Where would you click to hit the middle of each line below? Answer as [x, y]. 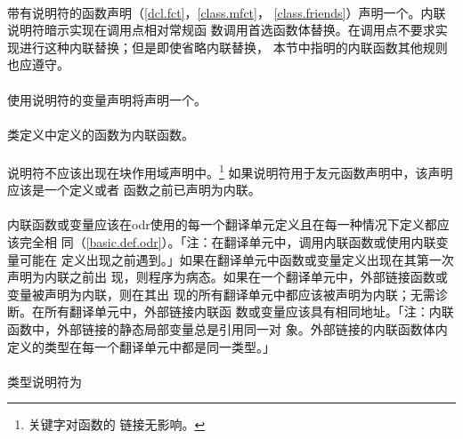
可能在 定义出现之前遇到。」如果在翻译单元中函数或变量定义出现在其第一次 [236, 259]
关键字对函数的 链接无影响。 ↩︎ [117, 424]
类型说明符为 [45, 381]
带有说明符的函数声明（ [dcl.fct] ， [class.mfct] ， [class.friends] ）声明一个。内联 [227, 12]
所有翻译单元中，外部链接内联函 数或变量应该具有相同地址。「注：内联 [249, 311]
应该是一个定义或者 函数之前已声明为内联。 [134, 190]
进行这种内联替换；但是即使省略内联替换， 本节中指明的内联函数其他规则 [233, 47]
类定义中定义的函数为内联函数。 [101, 134]
